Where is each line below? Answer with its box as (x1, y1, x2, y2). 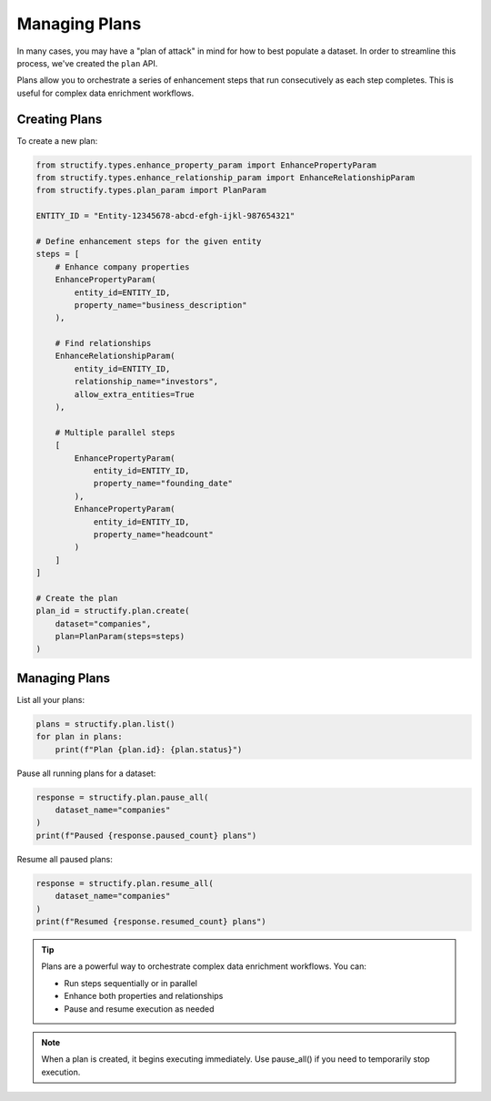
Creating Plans (16, 111, 103, 127)
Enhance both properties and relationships (64, 991, 224, 1002)
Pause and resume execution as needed (64, 1003, 215, 1014)
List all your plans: (16, 694, 85, 705)
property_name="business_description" (74, 300, 247, 310)
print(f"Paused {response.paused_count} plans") (35, 830, 257, 841)
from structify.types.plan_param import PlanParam (35, 185, 267, 196)
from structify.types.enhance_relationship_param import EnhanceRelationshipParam (35, 173, 416, 182)
